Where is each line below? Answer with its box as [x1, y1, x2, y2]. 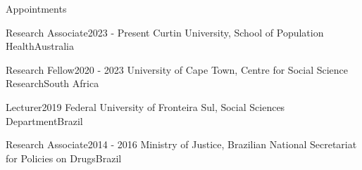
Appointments [6, 1, 67, 15]
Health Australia [6, 39, 74, 53]
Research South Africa [6, 76, 99, 91]
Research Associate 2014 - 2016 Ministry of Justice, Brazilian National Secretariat [6, 137, 357, 152]
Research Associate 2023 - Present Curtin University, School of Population [6, 25, 324, 39]
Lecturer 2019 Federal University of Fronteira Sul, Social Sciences [6, 99, 285, 114]
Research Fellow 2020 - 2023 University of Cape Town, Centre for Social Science [6, 62, 349, 77]
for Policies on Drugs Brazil [6, 150, 122, 165]
